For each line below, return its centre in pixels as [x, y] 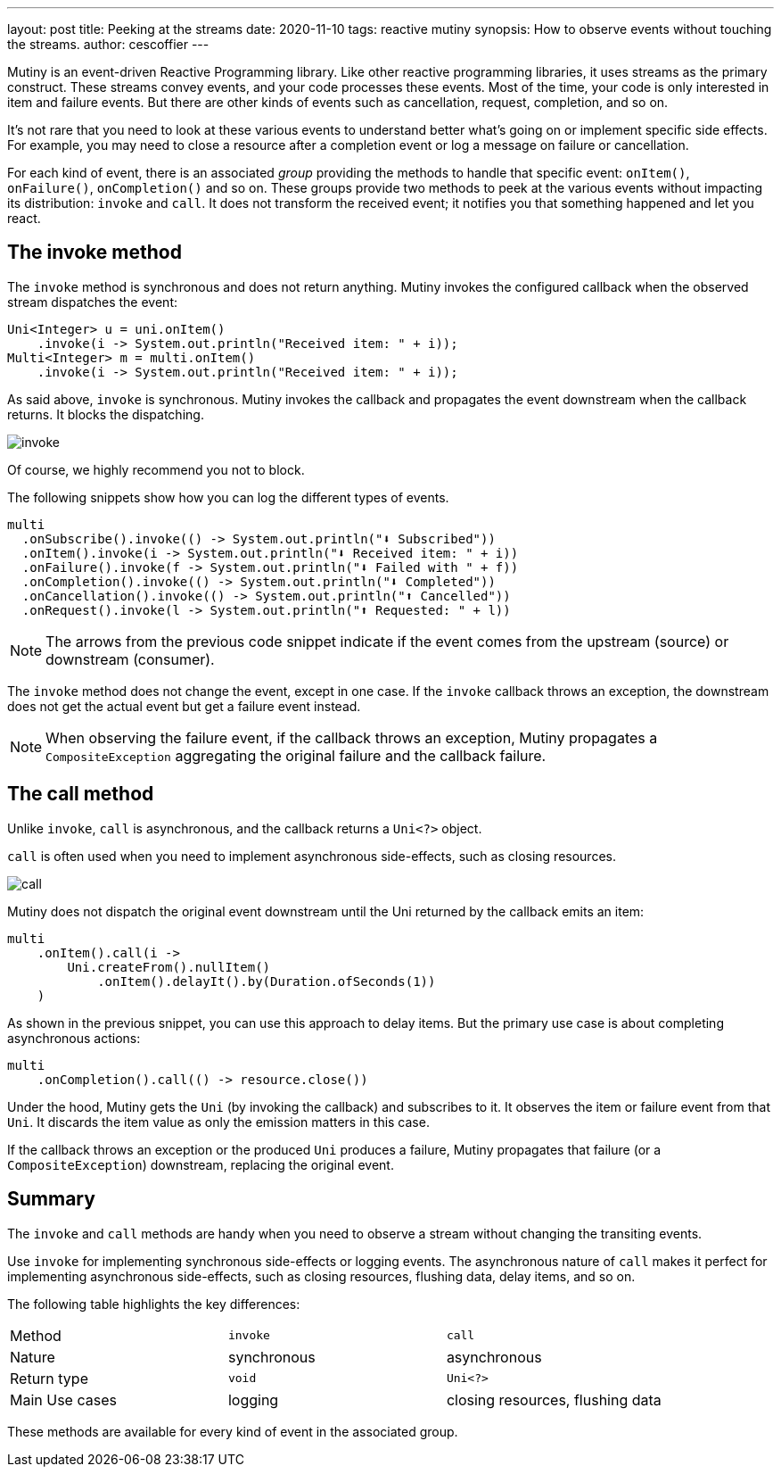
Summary [51, 1199]
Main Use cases [63, 1399]
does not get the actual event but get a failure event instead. [184, 706]
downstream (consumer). [130, 659]
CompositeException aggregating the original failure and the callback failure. [296, 755]
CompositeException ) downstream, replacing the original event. [201, 1164]
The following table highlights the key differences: [154, 1304]
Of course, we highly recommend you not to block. [156, 469]
